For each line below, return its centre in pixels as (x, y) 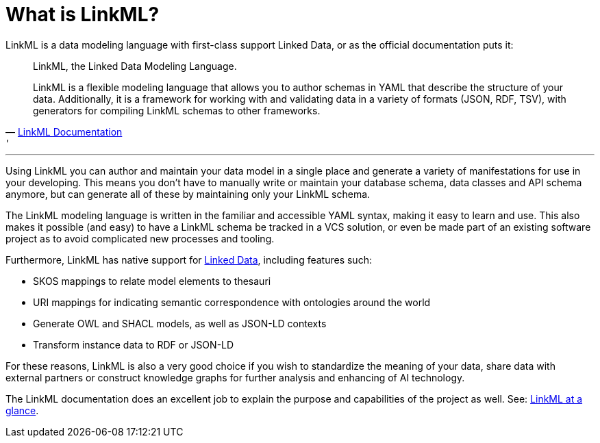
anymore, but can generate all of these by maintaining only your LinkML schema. (188, 194)
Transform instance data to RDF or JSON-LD (134, 344)
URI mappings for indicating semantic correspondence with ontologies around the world (232, 302)
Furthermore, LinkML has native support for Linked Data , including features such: (189, 260)
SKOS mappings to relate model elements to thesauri (152, 281)
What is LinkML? (83, 14)
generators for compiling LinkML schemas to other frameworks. (177, 110)
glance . (22, 410)
